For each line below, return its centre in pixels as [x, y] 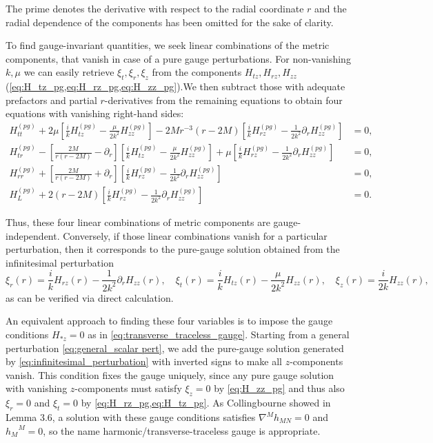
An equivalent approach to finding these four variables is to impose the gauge [169, 321]
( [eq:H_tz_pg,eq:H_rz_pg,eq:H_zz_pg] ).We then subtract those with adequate [175, 86]
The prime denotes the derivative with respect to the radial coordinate [155, 8]
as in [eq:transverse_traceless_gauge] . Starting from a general [219, 334]
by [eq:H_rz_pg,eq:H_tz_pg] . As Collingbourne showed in [206, 403]
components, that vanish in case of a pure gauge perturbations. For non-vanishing [178, 58]
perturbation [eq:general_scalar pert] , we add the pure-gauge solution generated [175, 348]
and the [331, 8]
